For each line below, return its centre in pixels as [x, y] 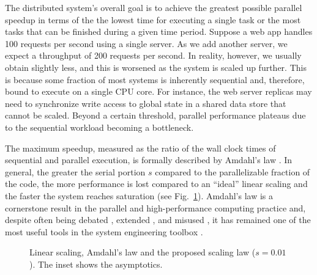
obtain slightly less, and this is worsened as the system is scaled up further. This [156, 67]
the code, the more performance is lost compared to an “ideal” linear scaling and [156, 184]
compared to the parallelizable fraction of [233, 171]
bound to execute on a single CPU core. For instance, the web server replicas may [158, 91]
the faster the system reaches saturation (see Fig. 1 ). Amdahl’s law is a [139, 195]
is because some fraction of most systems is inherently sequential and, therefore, [155, 79]
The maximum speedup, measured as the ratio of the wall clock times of [140, 148]
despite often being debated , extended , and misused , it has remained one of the [158, 220]
